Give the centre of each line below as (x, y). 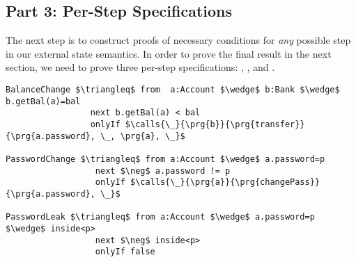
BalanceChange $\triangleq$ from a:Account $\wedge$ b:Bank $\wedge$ (173, 89)
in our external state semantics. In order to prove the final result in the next (169, 53)
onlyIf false (125, 252)
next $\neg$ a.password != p (163, 171)
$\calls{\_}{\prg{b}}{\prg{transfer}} (215, 124)
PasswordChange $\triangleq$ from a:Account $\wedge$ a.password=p (165, 159)
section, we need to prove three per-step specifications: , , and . (140, 67)
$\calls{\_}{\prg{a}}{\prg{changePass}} (225, 182)
